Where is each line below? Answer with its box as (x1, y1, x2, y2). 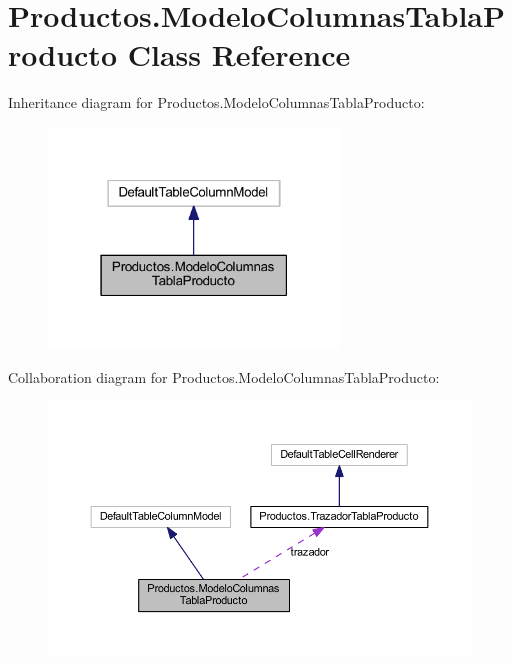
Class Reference (127, 34, 351, 75)
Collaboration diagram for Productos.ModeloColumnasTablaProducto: (8, 366, 440, 387)
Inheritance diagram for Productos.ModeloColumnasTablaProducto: (8, 92, 425, 113)
